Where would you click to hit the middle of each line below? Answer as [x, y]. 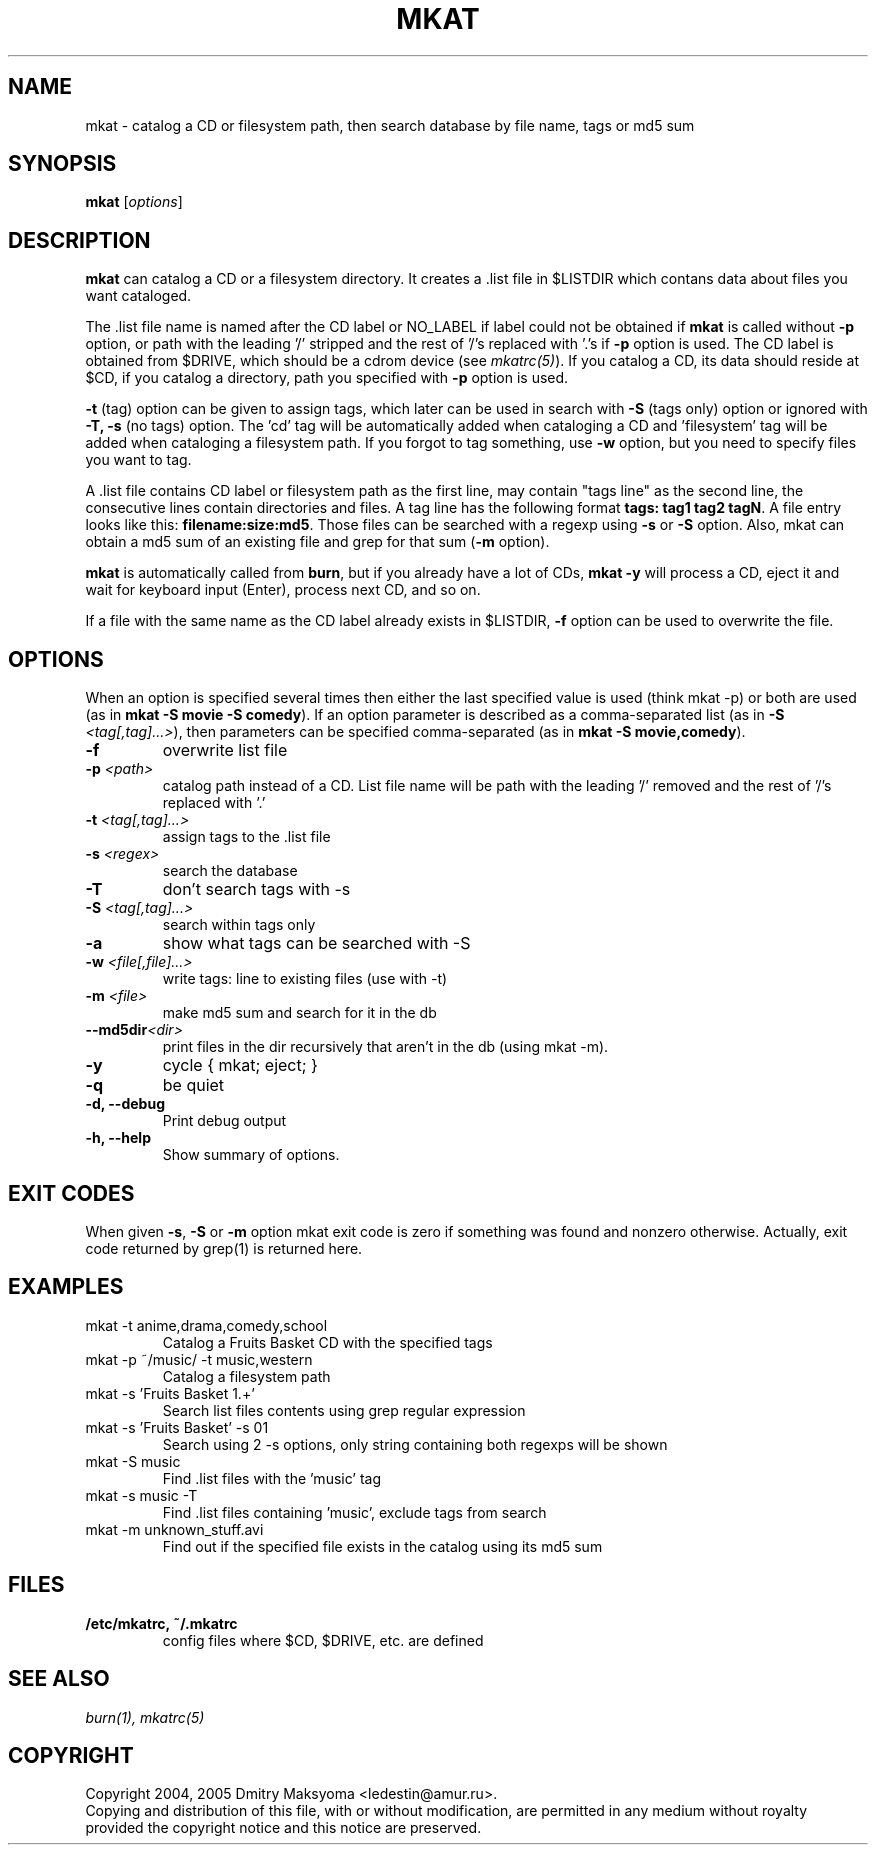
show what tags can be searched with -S [316, 943]
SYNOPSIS [62, 164]
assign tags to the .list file [246, 837]
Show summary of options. [251, 1155]
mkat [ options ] [134, 202]
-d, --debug [125, 1104]
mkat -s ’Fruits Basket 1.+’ [170, 1393]
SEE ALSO [59, 1679]
